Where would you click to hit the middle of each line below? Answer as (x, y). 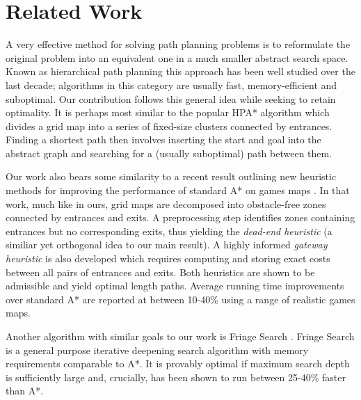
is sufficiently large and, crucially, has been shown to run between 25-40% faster (176, 377)
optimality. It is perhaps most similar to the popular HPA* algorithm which (168, 112)
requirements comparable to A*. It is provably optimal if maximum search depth (178, 363)
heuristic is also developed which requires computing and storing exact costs (168, 258)
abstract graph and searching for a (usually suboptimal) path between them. (169, 153)
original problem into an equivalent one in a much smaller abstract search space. (177, 57)
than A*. (25, 391)
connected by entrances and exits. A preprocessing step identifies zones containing (180, 217)
